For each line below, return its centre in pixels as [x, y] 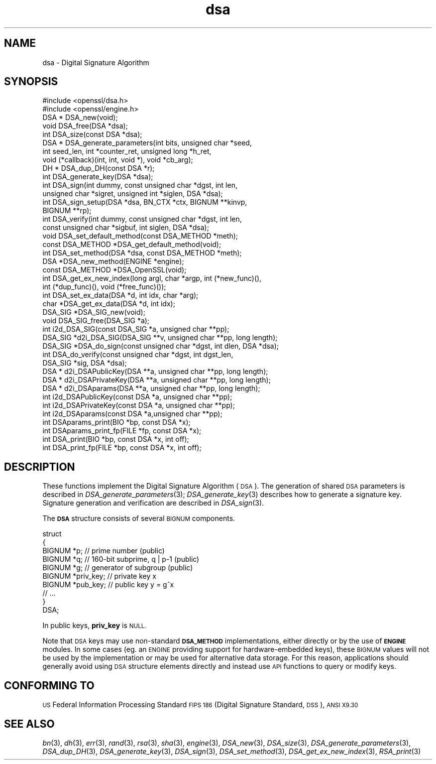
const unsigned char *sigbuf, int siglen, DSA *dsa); [126, 228]
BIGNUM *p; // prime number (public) [104, 551]
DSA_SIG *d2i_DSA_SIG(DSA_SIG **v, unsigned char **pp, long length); [160, 338]
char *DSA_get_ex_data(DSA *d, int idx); [109, 304]
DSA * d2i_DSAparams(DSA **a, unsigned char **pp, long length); [151, 388]
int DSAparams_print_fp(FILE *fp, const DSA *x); [122, 431]
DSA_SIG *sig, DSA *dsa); [85, 363]
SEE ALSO [29, 724]
